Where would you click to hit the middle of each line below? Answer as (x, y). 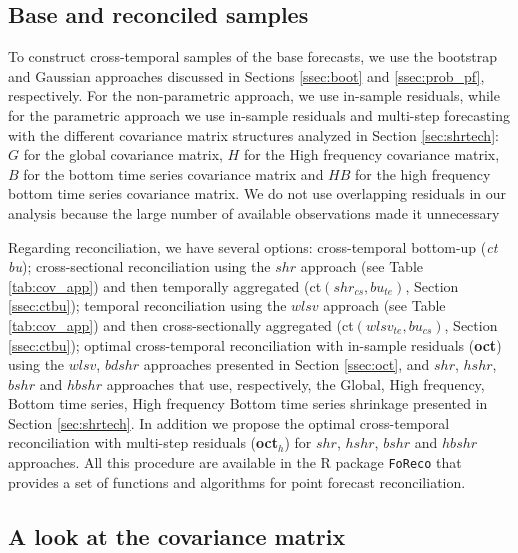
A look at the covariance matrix (177, 535)
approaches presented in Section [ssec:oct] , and (286, 364)
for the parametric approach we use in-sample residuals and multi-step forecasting (259, 114)
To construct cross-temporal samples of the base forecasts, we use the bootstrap (252, 56)
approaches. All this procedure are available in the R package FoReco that (235, 462)
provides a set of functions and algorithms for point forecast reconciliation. (237, 481)
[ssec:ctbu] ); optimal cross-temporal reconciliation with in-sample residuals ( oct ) (255, 344)
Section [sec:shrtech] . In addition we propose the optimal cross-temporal (229, 422)
